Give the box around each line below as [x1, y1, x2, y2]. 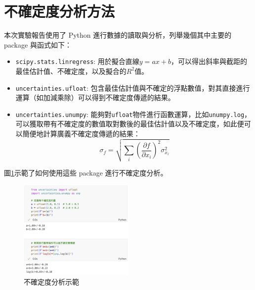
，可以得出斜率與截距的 [170, 56, 247, 66]
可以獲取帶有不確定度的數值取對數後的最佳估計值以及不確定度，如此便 [15, 118, 244, 129]
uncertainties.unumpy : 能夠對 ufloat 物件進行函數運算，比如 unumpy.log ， [15, 109, 252, 119]
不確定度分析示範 [24, 276, 79, 287]
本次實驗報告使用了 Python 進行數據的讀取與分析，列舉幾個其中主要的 [4, 30, 232, 40]
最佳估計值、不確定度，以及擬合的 [15, 65, 127, 76]
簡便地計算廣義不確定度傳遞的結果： [22, 128, 140, 139]
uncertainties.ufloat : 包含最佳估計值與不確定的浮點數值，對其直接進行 [15, 82, 250, 93]
